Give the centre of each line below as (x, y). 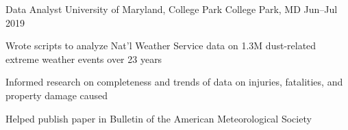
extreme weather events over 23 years (84, 58)
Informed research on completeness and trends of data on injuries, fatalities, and (174, 82)
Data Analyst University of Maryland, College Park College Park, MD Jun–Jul (172, 9)
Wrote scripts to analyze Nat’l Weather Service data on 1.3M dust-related (161, 45)
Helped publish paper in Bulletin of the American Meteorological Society (159, 118)
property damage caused (57, 95)
